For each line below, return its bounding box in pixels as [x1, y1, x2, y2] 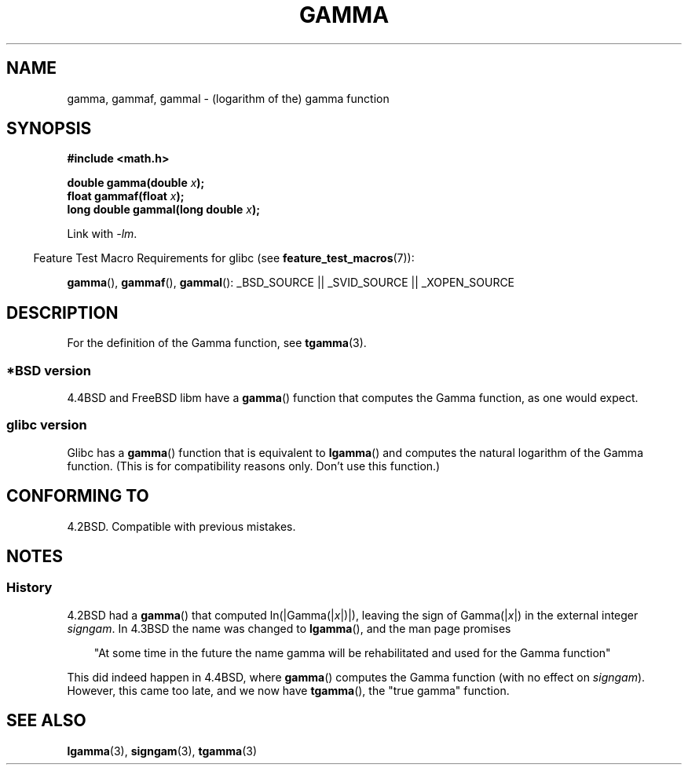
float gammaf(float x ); [67, 189, 185, 203]
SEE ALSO [6, 711, 86, 731]
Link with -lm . [67, 227, 137, 241]
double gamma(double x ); [67, 176, 205, 190]
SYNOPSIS [6, 119, 92, 139]
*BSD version [6, 362, 91, 378]
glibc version [6, 417, 87, 433]
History [6, 579, 53, 596]
